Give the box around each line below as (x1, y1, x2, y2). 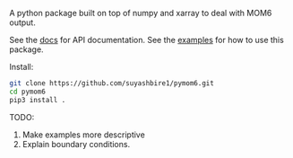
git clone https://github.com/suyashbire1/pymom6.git (9, 79, 215, 88)
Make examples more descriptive (22, 129, 145, 140)
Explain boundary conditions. (22, 138, 131, 149)
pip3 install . (9, 95, 66, 104)
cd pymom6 (9, 87, 47, 96)
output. (9, 17, 36, 28)
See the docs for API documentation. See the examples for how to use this (9, 35, 284, 45)
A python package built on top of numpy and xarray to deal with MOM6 (9, 8, 272, 18)
